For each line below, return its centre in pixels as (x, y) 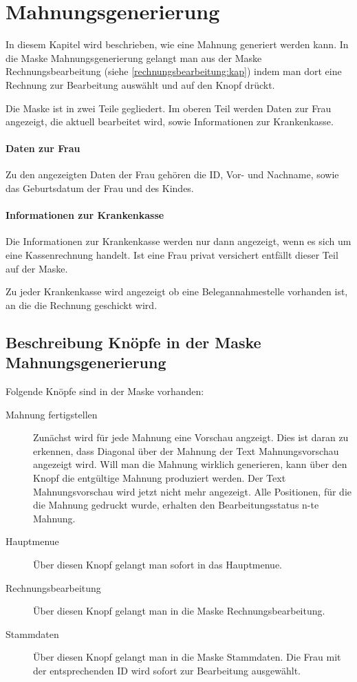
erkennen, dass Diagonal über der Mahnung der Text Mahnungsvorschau (186, 450)
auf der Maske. (37, 268)
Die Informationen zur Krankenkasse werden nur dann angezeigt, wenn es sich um (178, 241)
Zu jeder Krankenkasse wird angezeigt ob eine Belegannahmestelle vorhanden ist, (177, 291)
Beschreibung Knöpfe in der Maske (133, 342)
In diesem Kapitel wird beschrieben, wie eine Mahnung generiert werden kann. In (177, 44)
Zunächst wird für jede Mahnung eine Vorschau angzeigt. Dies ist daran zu (191, 437)
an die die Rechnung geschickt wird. (82, 305)
